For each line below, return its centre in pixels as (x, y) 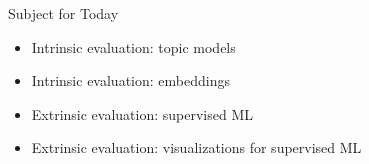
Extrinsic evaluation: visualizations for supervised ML (196, 147)
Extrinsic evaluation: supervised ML (142, 113)
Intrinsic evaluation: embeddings (130, 80)
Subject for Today (63, 13)
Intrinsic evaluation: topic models (133, 46)
